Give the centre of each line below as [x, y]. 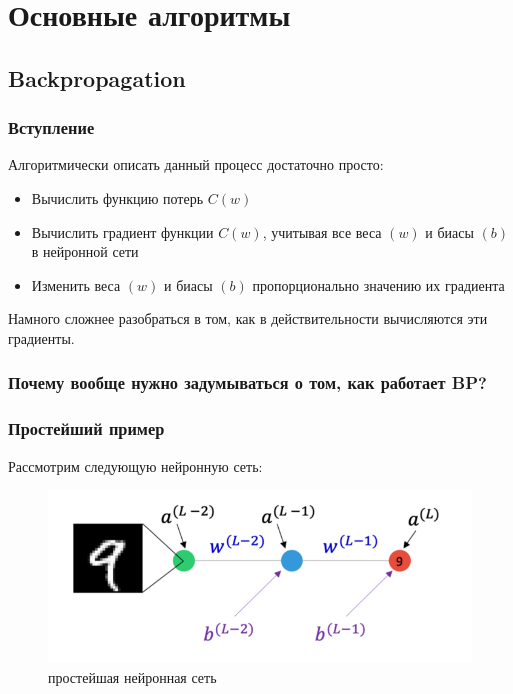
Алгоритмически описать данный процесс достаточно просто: [196, 164]
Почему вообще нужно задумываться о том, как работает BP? [247, 382]
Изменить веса [76, 284]
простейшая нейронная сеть [132, 677]
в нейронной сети [85, 251]
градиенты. [41, 337]
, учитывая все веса [322, 231]
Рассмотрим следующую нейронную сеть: [135, 465]
